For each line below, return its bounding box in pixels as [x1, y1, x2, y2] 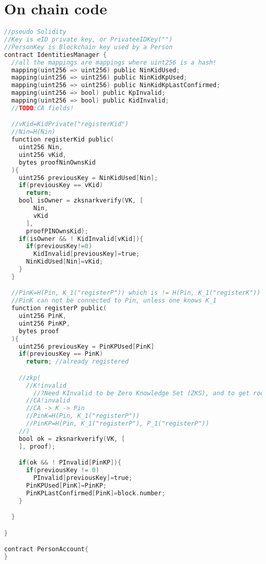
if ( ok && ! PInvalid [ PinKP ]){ [18, 459, 122, 467]
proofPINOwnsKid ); [26, 227, 88, 235]
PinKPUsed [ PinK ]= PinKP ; [26, 481, 107, 489]
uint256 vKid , [18, 151, 66, 158]
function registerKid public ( [11, 136, 114, 144]
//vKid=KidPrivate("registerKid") [11, 120, 129, 128]
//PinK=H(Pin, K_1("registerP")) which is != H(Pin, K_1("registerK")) [11, 289, 261, 297]
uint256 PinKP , [18, 319, 70, 327]
